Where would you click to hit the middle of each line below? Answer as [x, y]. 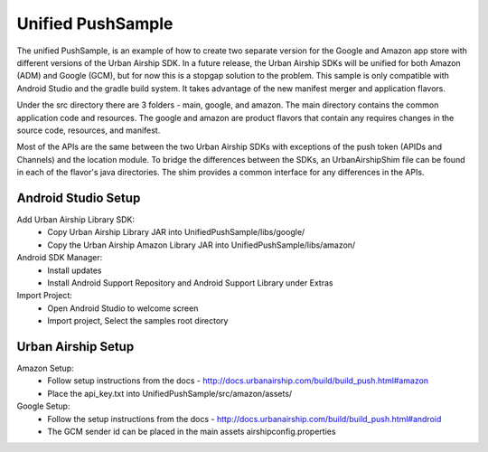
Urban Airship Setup [75, 347]
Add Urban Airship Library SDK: [76, 219]
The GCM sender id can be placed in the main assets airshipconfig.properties [192, 431]
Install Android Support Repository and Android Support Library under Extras [190, 282]
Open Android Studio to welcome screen [123, 308]
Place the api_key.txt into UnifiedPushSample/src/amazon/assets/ [170, 393]
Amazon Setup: [45, 368]
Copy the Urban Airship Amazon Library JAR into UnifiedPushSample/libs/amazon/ [202, 245]
